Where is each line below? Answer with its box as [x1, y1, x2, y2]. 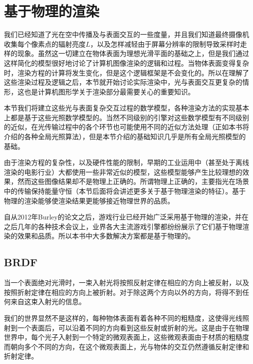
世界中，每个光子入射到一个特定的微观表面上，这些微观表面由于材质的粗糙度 [4, 332, 249, 342]
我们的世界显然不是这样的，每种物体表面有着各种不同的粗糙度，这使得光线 [4, 312, 242, 323]
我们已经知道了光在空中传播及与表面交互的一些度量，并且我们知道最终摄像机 [4, 29, 249, 39]
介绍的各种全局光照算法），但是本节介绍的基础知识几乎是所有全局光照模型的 [4, 131, 246, 142]
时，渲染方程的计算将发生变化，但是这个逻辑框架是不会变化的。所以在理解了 [4, 67, 249, 77]
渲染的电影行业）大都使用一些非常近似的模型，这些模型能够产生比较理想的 [4, 166, 242, 177]
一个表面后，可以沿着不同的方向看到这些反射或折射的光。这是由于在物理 [17, 322, 249, 332]
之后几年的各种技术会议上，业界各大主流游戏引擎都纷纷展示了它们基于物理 [4, 221, 242, 231]
